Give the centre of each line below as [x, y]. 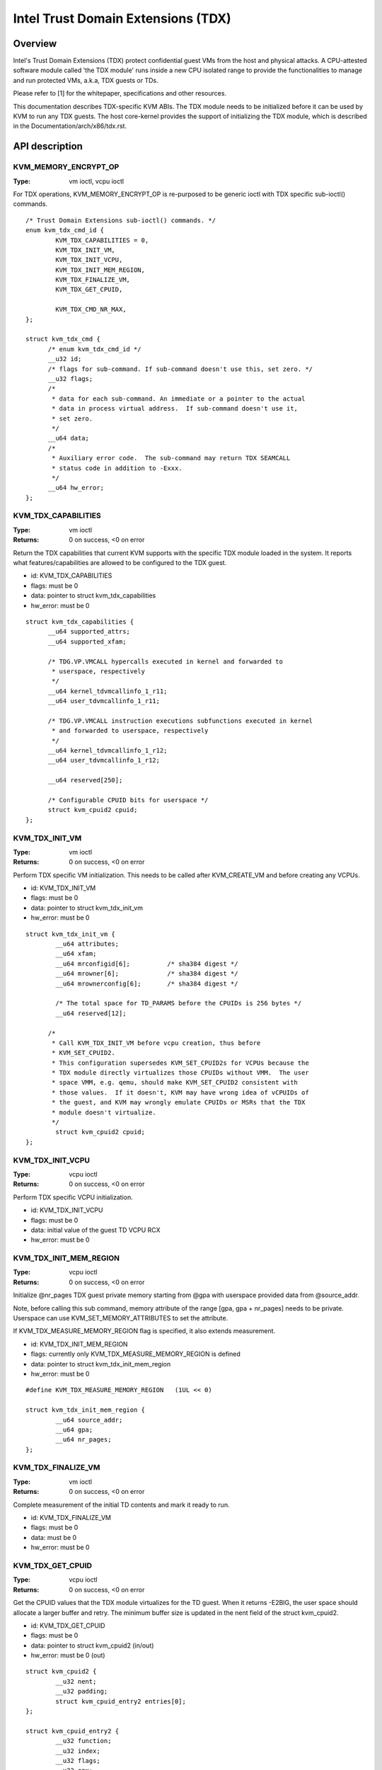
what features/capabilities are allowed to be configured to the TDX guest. [120, 562]
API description [48, 146]
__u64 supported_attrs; [89, 632]
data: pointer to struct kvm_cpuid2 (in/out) [92, 1645]
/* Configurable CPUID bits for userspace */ [128, 800]
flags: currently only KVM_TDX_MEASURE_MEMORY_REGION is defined [135, 1354]
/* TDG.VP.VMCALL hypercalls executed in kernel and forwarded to [165, 661]
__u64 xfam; [76, 954]
